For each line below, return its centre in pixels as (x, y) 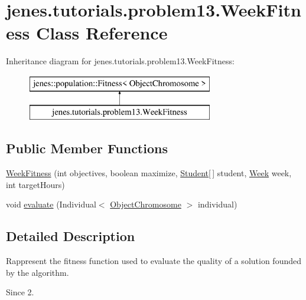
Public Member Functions (87, 148)
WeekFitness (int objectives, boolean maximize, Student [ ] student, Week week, (149, 173)
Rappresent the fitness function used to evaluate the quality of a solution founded (154, 261)
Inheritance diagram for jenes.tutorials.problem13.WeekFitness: (120, 61)
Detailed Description (71, 236)
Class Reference (102, 33)
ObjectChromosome (146, 204)
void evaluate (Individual (51, 204)
